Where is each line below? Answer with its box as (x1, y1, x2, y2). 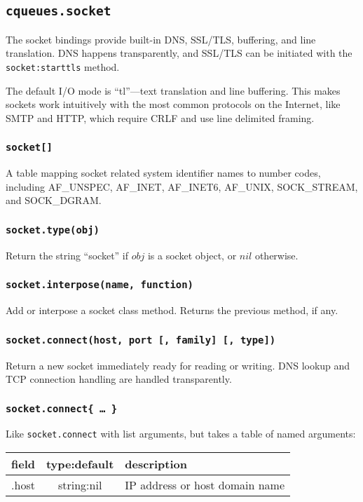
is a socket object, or (147, 247, 237, 262)
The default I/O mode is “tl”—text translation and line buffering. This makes (6, 83, 341, 97)
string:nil (57, 477, 102, 494)
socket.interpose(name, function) (6, 279, 193, 291)
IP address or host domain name (125, 477, 285, 494)
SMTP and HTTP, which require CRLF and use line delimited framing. (6, 110, 315, 125)
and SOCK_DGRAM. (6, 193, 102, 208)
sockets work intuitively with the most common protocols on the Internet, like (6, 97, 341, 111)
